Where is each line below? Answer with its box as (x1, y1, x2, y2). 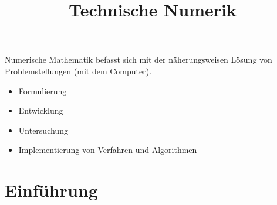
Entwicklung (18, 104, 63, 117)
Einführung (5, 178, 98, 202)
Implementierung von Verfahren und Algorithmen (18, 143, 197, 156)
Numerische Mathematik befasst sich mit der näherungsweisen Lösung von (5, 53, 272, 66)
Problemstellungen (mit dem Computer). (5, 64, 152, 77)
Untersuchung (18, 124, 68, 136)
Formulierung (18, 84, 67, 97)
